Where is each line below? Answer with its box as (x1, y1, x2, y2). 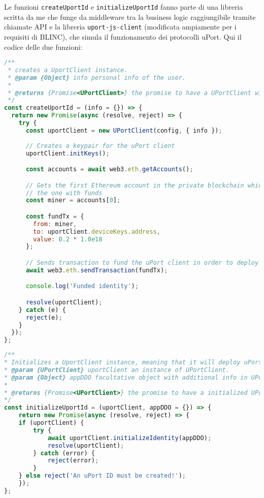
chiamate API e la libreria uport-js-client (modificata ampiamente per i (4, 21, 237, 32)
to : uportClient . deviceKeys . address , (33, 228, 160, 235)
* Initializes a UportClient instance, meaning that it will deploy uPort (4, 359, 262, 366)
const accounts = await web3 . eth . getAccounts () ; (25, 166, 193, 173)
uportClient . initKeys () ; (25, 149, 110, 157)
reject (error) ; (47, 457, 99, 464)
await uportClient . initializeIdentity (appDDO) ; (47, 434, 212, 442)
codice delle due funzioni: (4, 41, 83, 52)
